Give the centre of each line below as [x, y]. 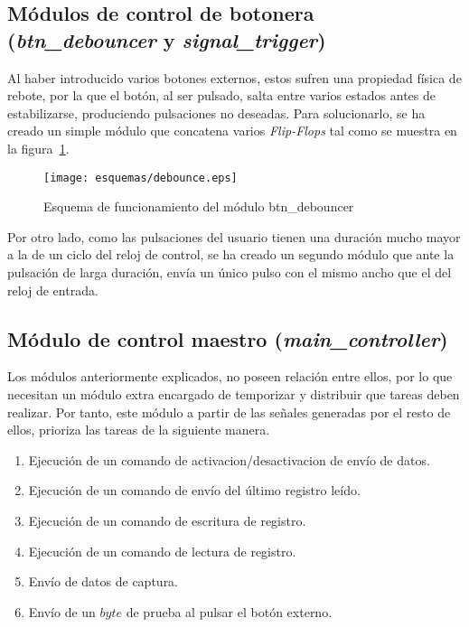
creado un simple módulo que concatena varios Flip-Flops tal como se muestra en [232, 131]
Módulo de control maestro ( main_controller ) [228, 338]
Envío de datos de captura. [103, 581]
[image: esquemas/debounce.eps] [141, 178]
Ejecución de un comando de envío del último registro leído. [194, 490]
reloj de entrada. [53, 290]
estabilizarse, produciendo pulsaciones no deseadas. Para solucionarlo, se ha [216, 112]
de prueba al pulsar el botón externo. [229, 611]
